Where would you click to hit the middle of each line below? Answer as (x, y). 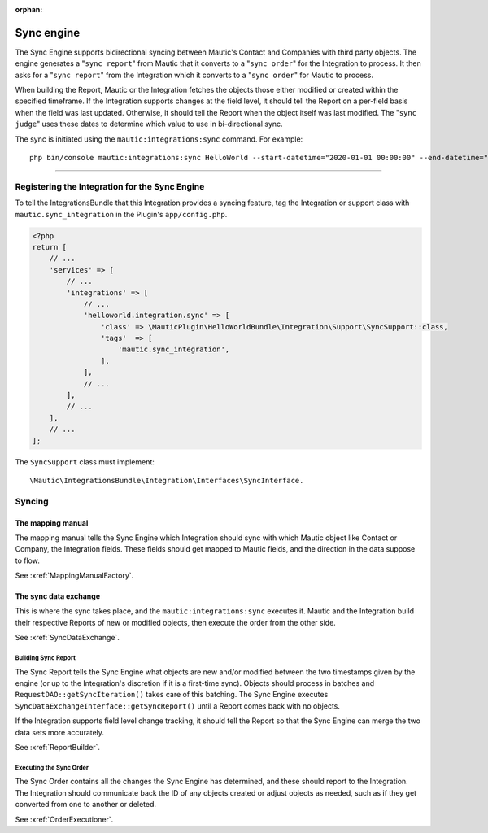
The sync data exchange (58, 596)
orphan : (29, 9)
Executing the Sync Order (52, 768)
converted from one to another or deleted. (86, 805)
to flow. (27, 560)
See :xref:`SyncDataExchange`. (67, 638)
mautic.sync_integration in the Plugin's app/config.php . (121, 214)
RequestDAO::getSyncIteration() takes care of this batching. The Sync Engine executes (172, 695)
